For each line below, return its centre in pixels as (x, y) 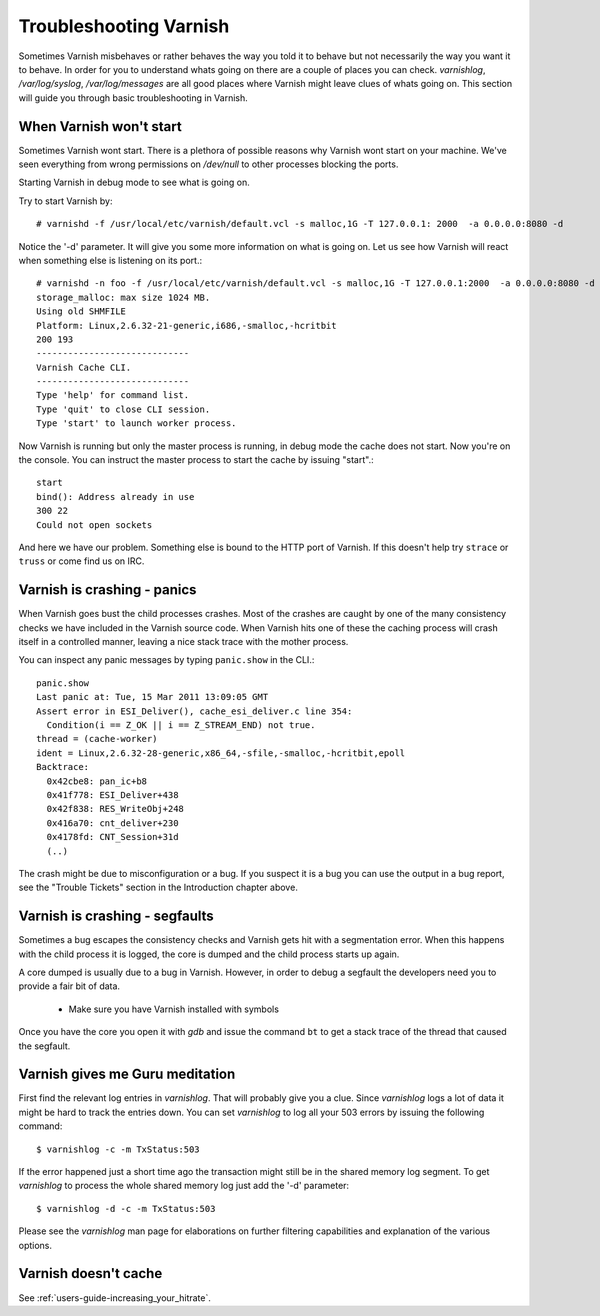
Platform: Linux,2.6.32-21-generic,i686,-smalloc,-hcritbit (186, 325)
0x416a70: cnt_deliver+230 (112, 823)
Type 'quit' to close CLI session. (123, 409)
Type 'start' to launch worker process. (136, 423)
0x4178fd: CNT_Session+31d (112, 837)
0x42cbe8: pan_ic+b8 (97, 781)
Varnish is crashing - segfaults (116, 916)
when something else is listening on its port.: (110, 260)
